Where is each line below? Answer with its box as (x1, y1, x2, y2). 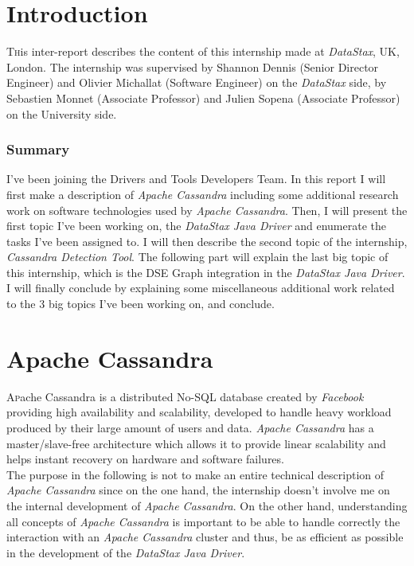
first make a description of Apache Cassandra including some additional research (6, 185, 399, 202)
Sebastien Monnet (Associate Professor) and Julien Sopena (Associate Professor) (6, 89, 400, 106)
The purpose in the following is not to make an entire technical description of (6, 466, 385, 482)
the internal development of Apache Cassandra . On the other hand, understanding (6, 497, 408, 513)
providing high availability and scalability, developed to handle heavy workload (6, 404, 392, 420)
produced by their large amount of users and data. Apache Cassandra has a (6, 419, 374, 435)
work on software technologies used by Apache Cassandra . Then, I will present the (6, 201, 408, 218)
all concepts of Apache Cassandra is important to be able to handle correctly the (6, 513, 400, 529)
